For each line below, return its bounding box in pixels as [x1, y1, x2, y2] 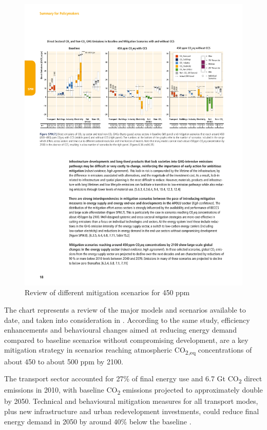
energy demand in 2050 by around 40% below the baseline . [4, 416, 192, 426]
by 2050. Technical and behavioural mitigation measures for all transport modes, [4, 396, 258, 406]
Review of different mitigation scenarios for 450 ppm [25, 287, 190, 298]
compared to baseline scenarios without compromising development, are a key [4, 334, 249, 345]
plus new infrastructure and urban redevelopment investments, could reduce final [4, 406, 259, 417]
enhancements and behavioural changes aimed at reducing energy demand [4, 324, 237, 335]
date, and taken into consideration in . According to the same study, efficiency [4, 314, 250, 325]
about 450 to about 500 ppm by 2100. [4, 356, 123, 366]
